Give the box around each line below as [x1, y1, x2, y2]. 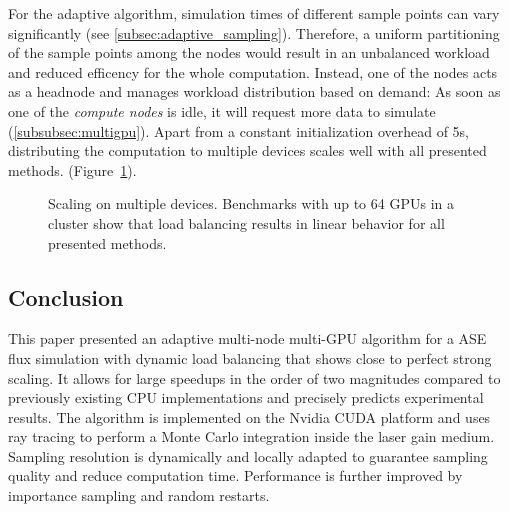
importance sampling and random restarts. [8, 485, 270, 506]
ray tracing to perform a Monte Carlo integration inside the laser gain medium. [8, 426, 495, 447]
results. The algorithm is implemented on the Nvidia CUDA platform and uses [8, 406, 491, 427]
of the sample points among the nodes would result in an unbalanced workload [8, 42, 490, 63]
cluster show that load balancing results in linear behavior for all [48, 212, 445, 233]
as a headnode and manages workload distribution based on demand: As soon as [8, 81, 501, 102]
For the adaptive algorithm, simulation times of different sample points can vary [8, 3, 500, 23]
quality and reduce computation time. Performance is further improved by [8, 465, 463, 486]
